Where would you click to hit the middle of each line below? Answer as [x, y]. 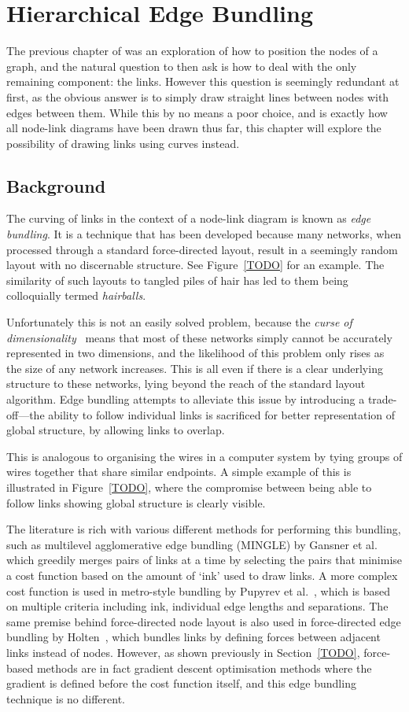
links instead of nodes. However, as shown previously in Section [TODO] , [183, 652]
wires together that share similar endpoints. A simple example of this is [179, 472]
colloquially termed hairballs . [76, 295]
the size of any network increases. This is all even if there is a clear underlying [195, 368]
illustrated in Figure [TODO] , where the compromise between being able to [189, 487]
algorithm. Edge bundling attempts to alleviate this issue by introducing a [186, 399]
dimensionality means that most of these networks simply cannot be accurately [199, 337]
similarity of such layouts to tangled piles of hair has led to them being [177, 280]
